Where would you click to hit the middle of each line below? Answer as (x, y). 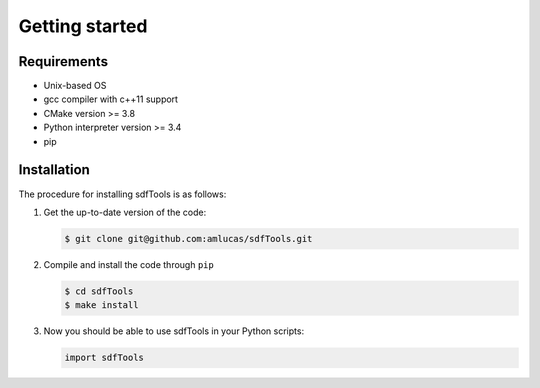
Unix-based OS (75, 86)
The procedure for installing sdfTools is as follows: (122, 194)
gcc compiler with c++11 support (111, 99)
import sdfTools (104, 358)
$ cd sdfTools (99, 291)
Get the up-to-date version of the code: (125, 212)
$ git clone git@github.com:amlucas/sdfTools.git (188, 238)
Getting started (83, 26)
